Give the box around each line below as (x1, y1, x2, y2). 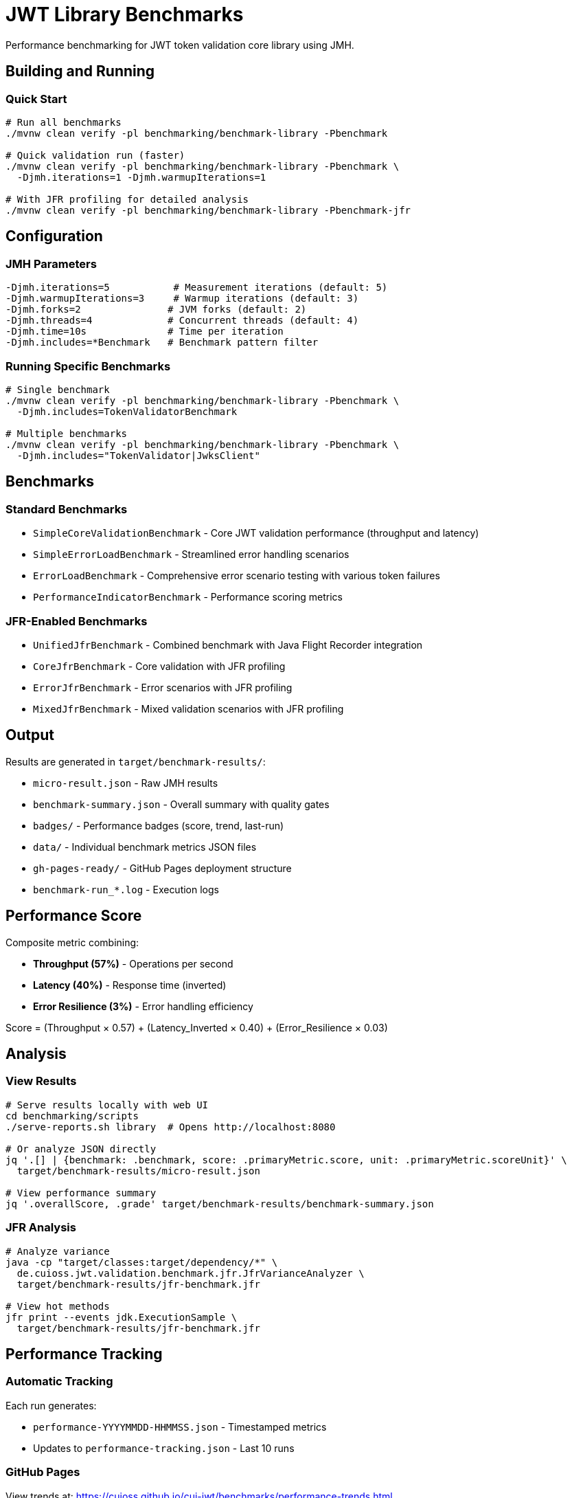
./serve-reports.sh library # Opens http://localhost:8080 (5, 1121, 336, 1132)
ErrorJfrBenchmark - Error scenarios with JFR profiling (33, 681, 293, 693)
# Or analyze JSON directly (5, 1143, 157, 1154)
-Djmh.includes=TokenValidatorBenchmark (16, 405, 238, 417)
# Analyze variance (5, 1245, 110, 1257)
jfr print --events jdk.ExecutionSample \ (5, 1311, 238, 1323)
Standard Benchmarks (5, 502, 128, 516)
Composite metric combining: (5, 936, 139, 948)
